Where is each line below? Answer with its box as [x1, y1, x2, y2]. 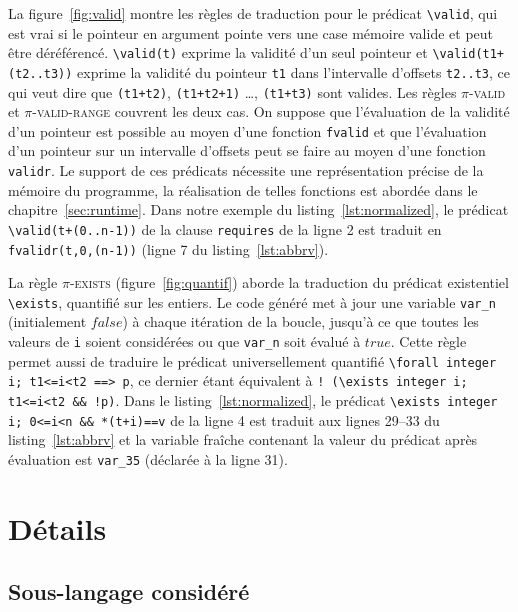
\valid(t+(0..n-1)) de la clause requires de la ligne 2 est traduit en [8, 218, 442, 239]
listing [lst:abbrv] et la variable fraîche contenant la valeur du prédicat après [8, 429, 478, 450]
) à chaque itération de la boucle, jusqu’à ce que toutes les [122, 311, 479, 332]
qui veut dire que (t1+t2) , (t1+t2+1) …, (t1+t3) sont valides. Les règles [8, 81, 457, 102]
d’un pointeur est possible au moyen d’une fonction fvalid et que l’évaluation [8, 120, 487, 141]
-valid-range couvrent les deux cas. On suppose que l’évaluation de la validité [32, 101, 510, 122]
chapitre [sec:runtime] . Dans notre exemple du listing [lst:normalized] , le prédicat [8, 199, 509, 220]
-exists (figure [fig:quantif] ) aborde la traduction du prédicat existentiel [69, 272, 509, 293]
